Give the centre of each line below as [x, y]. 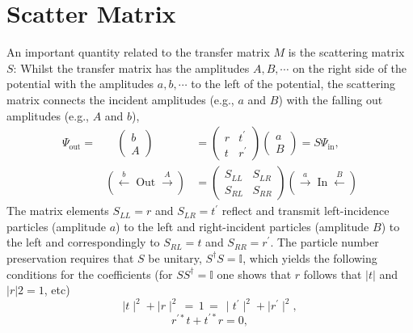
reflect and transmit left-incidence [306, 211]
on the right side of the [350, 67]
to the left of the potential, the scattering [293, 84]
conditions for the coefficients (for [90, 274]
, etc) [57, 290]
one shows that [254, 274]
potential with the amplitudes [80, 84]
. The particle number [324, 242]
